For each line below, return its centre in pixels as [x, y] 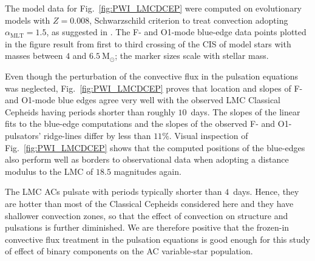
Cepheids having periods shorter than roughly [90, 111]
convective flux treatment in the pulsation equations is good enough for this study [157, 239]
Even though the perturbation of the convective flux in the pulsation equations [152, 76]
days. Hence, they [266, 192]
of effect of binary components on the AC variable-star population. [129, 251]
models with [28, 20]
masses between [34, 56]
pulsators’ [23, 135]
